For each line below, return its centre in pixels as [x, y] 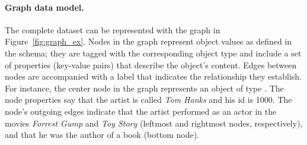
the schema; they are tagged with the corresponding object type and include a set [153, 53]
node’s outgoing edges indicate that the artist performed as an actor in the [141, 111]
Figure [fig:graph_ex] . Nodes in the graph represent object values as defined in [148, 41]
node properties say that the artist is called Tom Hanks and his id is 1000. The [148, 100]
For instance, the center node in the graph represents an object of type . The [144, 88]
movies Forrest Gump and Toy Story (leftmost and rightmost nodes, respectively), [154, 123]
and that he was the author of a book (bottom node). [102, 135]
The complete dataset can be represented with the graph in [113, 29]
